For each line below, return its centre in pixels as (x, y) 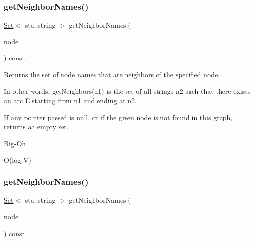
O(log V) (17, 160)
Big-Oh (15, 143)
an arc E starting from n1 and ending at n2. (70, 101)
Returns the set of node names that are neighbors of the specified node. (112, 74)
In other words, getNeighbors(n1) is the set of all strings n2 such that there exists (127, 91)
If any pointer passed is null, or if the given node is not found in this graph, (118, 117)
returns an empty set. (36, 127)
